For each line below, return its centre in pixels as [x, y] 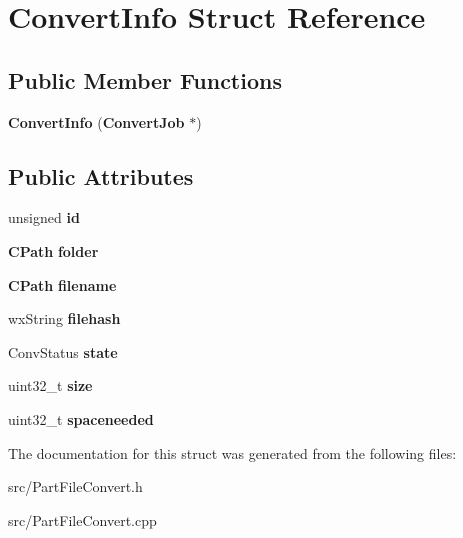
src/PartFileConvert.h [75, 486]
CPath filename [62, 284]
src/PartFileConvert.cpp [82, 519]
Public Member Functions [145, 79]
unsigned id [44, 217]
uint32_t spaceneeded [81, 418]
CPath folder [53, 250]
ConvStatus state [63, 351]
